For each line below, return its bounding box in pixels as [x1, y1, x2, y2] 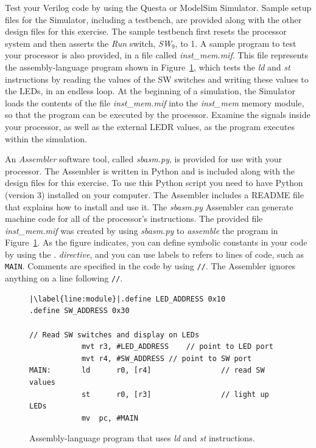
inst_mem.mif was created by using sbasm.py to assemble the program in [5, 224, 278, 236]
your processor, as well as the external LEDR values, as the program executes [5, 120, 295, 133]
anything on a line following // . [5, 272, 123, 284]
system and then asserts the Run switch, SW [5, 36, 172, 49]
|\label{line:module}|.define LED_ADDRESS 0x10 [29, 294, 226, 303]
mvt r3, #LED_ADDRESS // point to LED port [81, 342, 273, 351]
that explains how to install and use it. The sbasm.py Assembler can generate [5, 200, 293, 213]
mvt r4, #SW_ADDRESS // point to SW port [81, 354, 252, 363]
